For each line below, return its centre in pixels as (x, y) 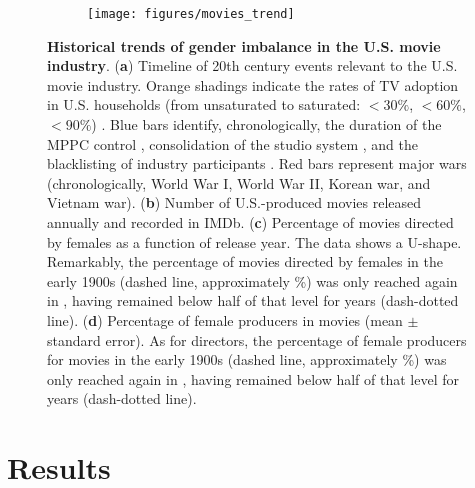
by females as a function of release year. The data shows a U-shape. (254, 241)
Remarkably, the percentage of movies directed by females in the (245, 261)
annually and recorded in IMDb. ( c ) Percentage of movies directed (250, 222)
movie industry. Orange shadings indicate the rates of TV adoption (253, 84)
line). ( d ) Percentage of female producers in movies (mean (225, 319)
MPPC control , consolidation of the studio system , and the (232, 143)
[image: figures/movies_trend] (191, 14)
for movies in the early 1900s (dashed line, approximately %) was (247, 359)
